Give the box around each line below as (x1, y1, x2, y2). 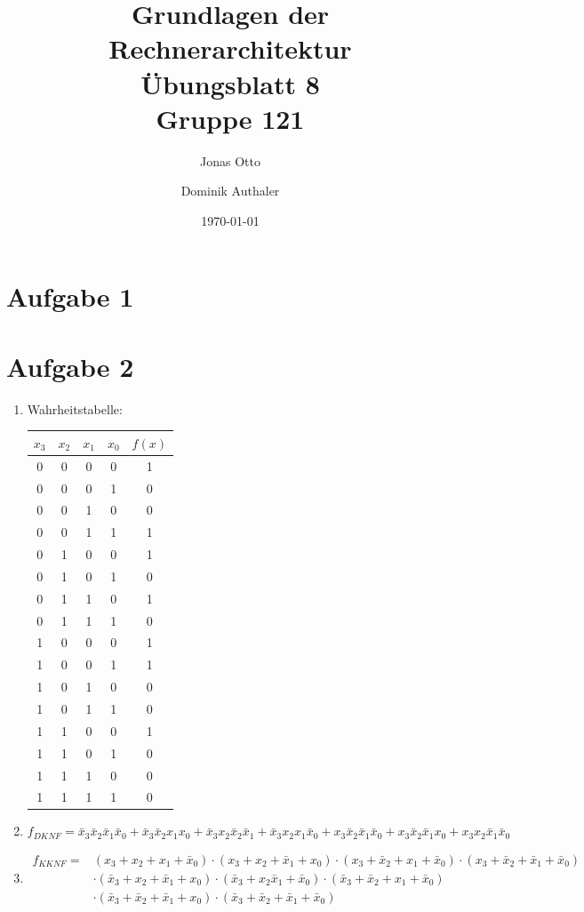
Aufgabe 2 (6, 348, 134, 384)
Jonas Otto (200, 151, 260, 170)
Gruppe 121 (156, 100, 305, 136)
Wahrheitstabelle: (27, 399, 123, 418)
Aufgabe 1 (6, 278, 134, 315)
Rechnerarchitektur (108, 30, 352, 67)
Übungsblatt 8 (140, 65, 320, 101)
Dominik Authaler (180, 181, 280, 200)
